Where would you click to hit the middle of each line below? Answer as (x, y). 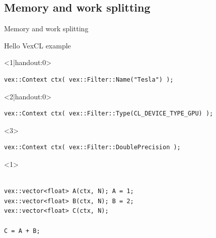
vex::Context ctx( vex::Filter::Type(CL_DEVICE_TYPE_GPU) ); (109, 114)
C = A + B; (22, 231)
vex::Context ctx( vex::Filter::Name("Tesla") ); (89, 79)
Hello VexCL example (38, 45)
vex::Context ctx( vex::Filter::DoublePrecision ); (92, 147)
